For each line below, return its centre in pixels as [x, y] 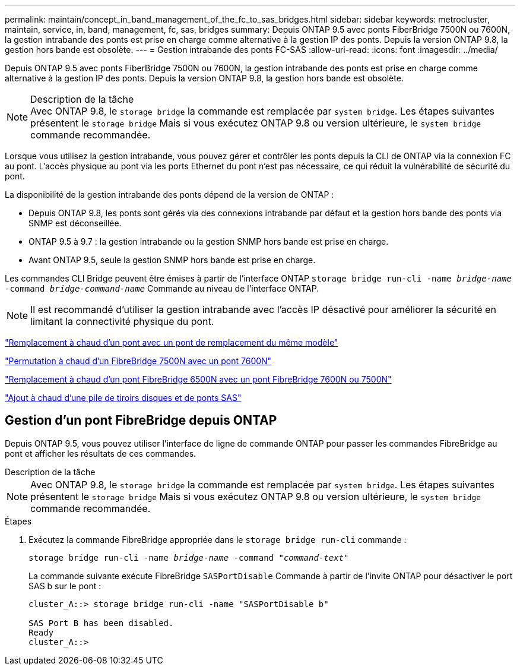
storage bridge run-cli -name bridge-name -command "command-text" [189, 557]
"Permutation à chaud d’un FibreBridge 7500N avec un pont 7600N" [138, 361]
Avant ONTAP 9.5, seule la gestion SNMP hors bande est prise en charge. [172, 260]
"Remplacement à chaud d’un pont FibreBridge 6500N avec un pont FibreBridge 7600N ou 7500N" [198, 379]
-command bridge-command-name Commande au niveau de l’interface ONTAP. [162, 288]
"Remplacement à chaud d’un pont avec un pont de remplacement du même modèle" [172, 342]
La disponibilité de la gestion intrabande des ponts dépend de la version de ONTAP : [169, 195]
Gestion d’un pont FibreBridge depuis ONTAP [141, 421]
